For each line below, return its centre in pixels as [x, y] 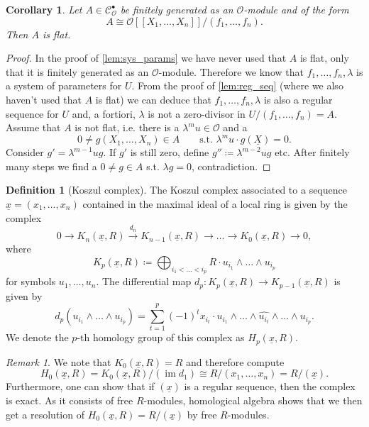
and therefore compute [235, 361]
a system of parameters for [64, 85]
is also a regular [298, 99]
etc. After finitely [312, 152]
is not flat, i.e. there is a [127, 127]
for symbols [31, 281]
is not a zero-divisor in [197, 113]
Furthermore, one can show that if [80, 386]
